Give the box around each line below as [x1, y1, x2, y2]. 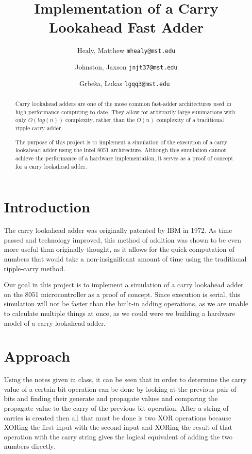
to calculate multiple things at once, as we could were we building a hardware [4, 308, 235, 318]
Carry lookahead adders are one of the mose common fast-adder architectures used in [15, 100, 232, 108]
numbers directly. [4, 441, 55, 451]
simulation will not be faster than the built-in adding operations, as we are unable [4, 298, 249, 309]
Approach [4, 346, 70, 366]
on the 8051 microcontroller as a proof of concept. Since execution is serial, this [4, 289, 240, 299]
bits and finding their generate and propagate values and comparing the [4, 393, 218, 403]
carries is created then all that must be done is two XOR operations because [4, 412, 232, 422]
